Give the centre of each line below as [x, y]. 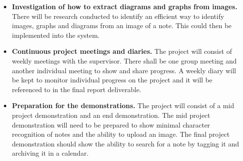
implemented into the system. [56, 35]
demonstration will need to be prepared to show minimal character [111, 124]
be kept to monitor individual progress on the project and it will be [112, 80]
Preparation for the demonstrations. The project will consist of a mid [123, 105]
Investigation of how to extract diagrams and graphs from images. [125, 6]
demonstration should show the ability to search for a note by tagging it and [125, 143]
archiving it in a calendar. [50, 153]
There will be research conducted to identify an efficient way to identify [118, 16]
